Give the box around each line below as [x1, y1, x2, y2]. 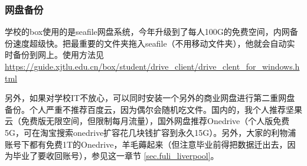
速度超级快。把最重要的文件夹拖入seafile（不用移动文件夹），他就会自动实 [12, 37, 295, 49]
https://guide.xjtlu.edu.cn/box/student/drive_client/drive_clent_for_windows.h [5, 60, 300, 72]
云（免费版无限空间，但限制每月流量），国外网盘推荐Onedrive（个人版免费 [5, 115, 290, 127]
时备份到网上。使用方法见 [5, 48, 104, 61]
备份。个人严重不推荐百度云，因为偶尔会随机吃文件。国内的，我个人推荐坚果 [5, 103, 302, 115]
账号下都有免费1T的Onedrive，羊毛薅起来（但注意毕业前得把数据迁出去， [5, 138, 288, 150]
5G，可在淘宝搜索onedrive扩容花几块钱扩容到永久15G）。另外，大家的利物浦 [5, 126, 296, 138]
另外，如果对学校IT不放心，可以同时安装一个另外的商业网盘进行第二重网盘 [5, 92, 295, 104]
